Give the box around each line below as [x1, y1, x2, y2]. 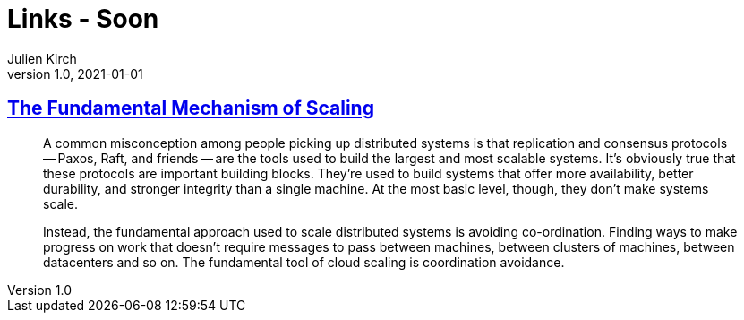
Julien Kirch [7, 50, 77, 66]
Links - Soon [7, 4, 159, 34]
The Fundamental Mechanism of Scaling [7, 97, 374, 120]
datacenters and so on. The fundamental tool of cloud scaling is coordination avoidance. [43, 254, 565, 270]
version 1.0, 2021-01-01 [7, 65, 143, 82]
